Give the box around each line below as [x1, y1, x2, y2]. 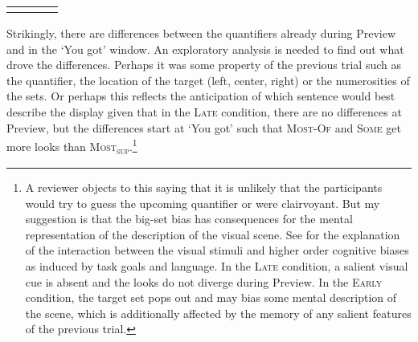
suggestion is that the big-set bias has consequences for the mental [25, 210, 353, 227]
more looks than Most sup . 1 [6, 136, 137, 157]
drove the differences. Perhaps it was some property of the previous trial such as [6, 56, 401, 73]
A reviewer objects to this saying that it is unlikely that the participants [25, 178, 383, 195]
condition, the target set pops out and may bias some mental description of [25, 289, 397, 306]
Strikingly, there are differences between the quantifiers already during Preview [6, 25, 396, 41]
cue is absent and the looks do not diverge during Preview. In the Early [25, 273, 383, 290]
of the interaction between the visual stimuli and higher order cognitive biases [25, 242, 409, 259]
